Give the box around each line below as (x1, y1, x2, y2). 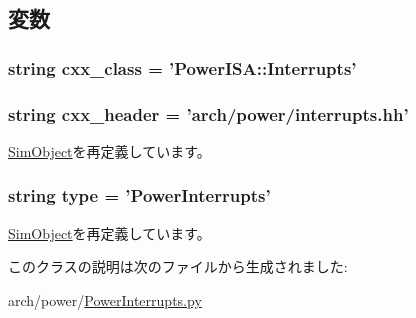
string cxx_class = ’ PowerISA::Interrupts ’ (8, 55, 357, 80)
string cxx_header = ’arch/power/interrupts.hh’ (8, 101, 409, 126)
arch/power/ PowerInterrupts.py (8, 289, 202, 310)
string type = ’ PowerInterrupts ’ (8, 183, 271, 208)
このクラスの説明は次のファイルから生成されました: (8, 256, 348, 277)
